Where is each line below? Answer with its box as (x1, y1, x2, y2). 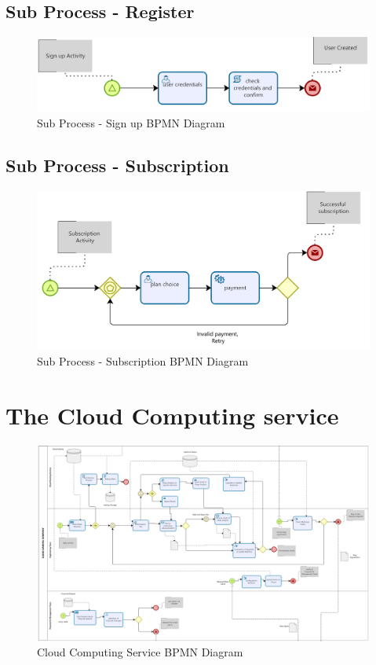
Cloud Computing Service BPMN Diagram (37, 644, 243, 660)
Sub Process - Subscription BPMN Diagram (37, 352, 249, 369)
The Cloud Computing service (5, 399, 339, 431)
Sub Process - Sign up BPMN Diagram (37, 115, 225, 131)
